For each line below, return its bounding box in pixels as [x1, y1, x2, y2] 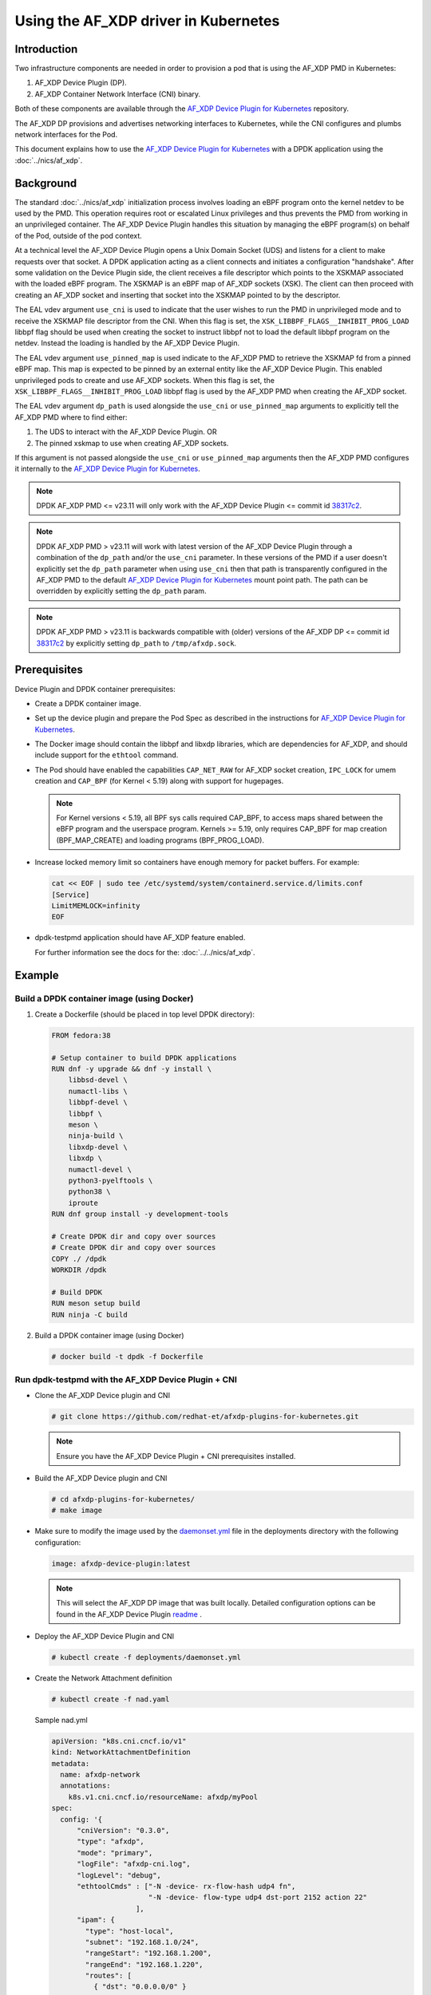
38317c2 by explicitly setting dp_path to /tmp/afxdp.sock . [36, 638, 237, 648]
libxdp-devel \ [68, 1142, 128, 1152]
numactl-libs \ [68, 1086, 128, 1096]
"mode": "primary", [77, 1848, 153, 1857]
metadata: [51, 1759, 90, 1768]
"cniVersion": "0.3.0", [77, 1826, 170, 1835]
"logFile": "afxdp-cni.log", [77, 1859, 191, 1869]
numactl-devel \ [68, 1165, 132, 1174]
